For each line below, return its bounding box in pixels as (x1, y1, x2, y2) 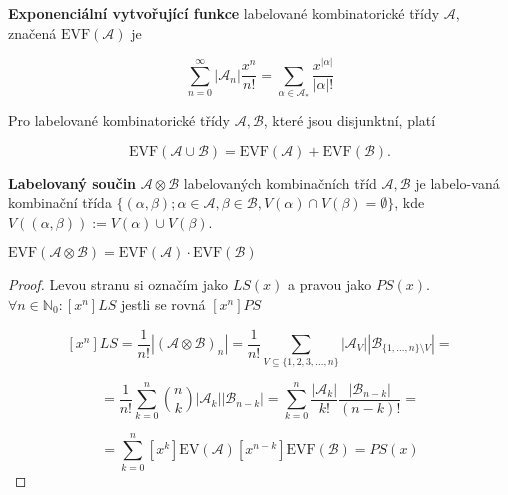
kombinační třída (8, 192, 112, 213)
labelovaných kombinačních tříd (183, 172, 377, 193)
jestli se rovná (121, 293, 206, 314)
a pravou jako (287, 274, 372, 295)
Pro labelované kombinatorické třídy (8, 110, 230, 130)
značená (8, 22, 57, 43)
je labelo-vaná (415, 172, 500, 193)
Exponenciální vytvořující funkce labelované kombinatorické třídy (8, 3, 440, 23)
